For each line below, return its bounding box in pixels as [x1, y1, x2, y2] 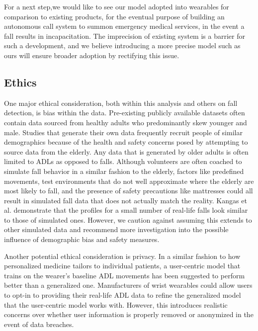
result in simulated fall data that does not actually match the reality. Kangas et [4, 195, 247, 205]
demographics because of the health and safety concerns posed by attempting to [4, 137, 248, 147]
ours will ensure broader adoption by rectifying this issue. [4, 50, 179, 60]
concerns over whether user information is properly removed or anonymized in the [4, 309, 254, 320]
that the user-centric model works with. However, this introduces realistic [4, 299, 228, 310]
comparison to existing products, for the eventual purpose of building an [4, 11, 225, 21]
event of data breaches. [4, 319, 74, 329]
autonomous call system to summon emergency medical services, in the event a [4, 21, 245, 31]
